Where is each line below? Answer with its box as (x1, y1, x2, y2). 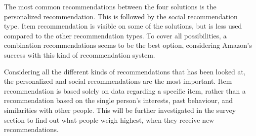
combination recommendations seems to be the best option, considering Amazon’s (4, 40, 252, 50)
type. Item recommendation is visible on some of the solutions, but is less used (4, 21, 242, 31)
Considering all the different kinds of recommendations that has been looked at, (4, 66, 246, 76)
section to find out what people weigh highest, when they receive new (4, 114, 214, 125)
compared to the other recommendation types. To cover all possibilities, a (4, 30, 227, 40)
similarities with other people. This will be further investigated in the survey (4, 104, 236, 115)
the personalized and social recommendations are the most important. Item (4, 76, 232, 86)
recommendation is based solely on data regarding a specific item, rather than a (4, 85, 246, 96)
